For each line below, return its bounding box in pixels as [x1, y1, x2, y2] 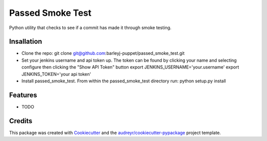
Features [9, 91, 37, 99]
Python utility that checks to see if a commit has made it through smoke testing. [9, 25, 172, 31]
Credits [9, 116, 33, 125]
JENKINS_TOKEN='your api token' [21, 71, 91, 77]
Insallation [9, 37, 42, 46]
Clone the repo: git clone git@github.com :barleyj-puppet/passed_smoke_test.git [21, 50, 185, 56]
